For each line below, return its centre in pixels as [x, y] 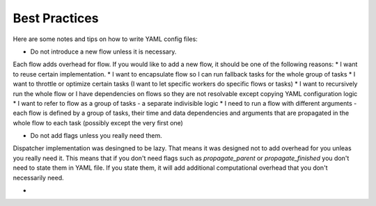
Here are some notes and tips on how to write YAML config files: [105, 39]
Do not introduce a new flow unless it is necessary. [103, 51]
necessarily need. [38, 177]
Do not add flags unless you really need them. [96, 136]
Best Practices [56, 18]
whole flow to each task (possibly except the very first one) [98, 122]
